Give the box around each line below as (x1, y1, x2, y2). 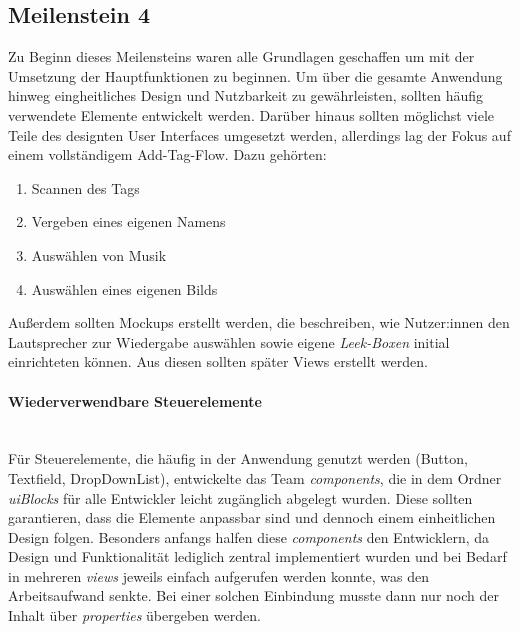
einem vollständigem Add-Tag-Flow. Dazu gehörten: (8, 144, 327, 165)
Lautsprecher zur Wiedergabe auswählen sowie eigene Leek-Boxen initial (8, 331, 450, 352)
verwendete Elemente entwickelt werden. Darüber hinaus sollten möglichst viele (8, 104, 495, 125)
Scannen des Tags (31, 177, 140, 198)
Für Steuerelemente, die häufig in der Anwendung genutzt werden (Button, (8, 448, 468, 469)
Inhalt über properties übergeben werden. (8, 605, 261, 626)
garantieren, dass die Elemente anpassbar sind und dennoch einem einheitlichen (8, 507, 496, 528)
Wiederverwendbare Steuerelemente (8, 390, 262, 411)
